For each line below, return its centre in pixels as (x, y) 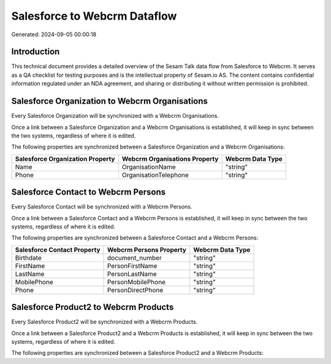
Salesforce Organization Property (65, 158)
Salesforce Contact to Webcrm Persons (89, 192)
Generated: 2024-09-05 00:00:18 (54, 34)
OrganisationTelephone (155, 175)
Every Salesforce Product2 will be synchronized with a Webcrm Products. (105, 322)
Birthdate (29, 258)
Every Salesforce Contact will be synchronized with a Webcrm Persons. (102, 207)
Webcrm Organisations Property (170, 158)
